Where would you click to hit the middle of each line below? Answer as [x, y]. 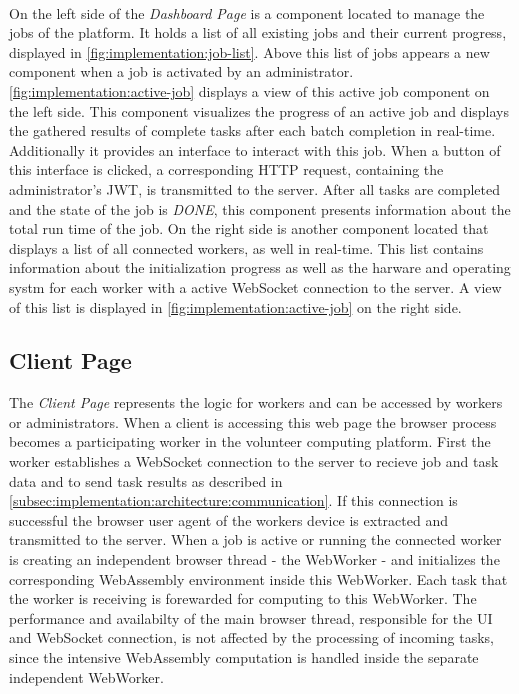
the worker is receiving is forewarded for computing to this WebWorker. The [243, 598]
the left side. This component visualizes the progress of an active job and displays [259, 110]
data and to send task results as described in [146, 480]
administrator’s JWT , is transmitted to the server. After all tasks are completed [254, 188]
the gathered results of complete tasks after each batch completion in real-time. [252, 130]
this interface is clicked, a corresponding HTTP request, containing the [226, 169]
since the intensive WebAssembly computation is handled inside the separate [244, 657]
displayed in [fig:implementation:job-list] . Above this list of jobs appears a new [249, 51]
